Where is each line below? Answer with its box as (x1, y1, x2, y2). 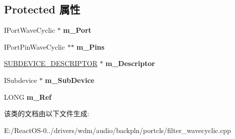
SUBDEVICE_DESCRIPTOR (4, 58, 98, 69)
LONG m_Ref (4, 91, 52, 102)
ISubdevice (4, 74, 37, 85)
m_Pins (76, 41, 105, 52)
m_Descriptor (105, 58, 155, 69)
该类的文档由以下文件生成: (4, 108, 89, 119)
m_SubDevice (45, 74, 95, 85)
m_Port (63, 25, 92, 35)
